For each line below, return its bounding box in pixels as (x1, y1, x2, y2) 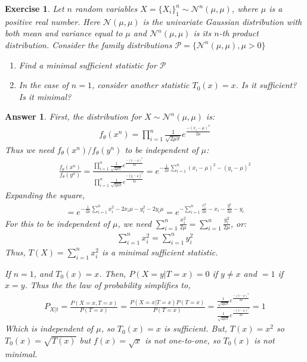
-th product (219, 27, 259, 39)
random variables (75, 2, 138, 14)
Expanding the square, (5, 189, 85, 201)
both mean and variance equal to (5, 27, 123, 39)
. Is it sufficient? (235, 79, 297, 91)
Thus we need (5, 143, 54, 155)
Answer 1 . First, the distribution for (5, 110, 142, 123)
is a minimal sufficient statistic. (102, 245, 218, 258)
